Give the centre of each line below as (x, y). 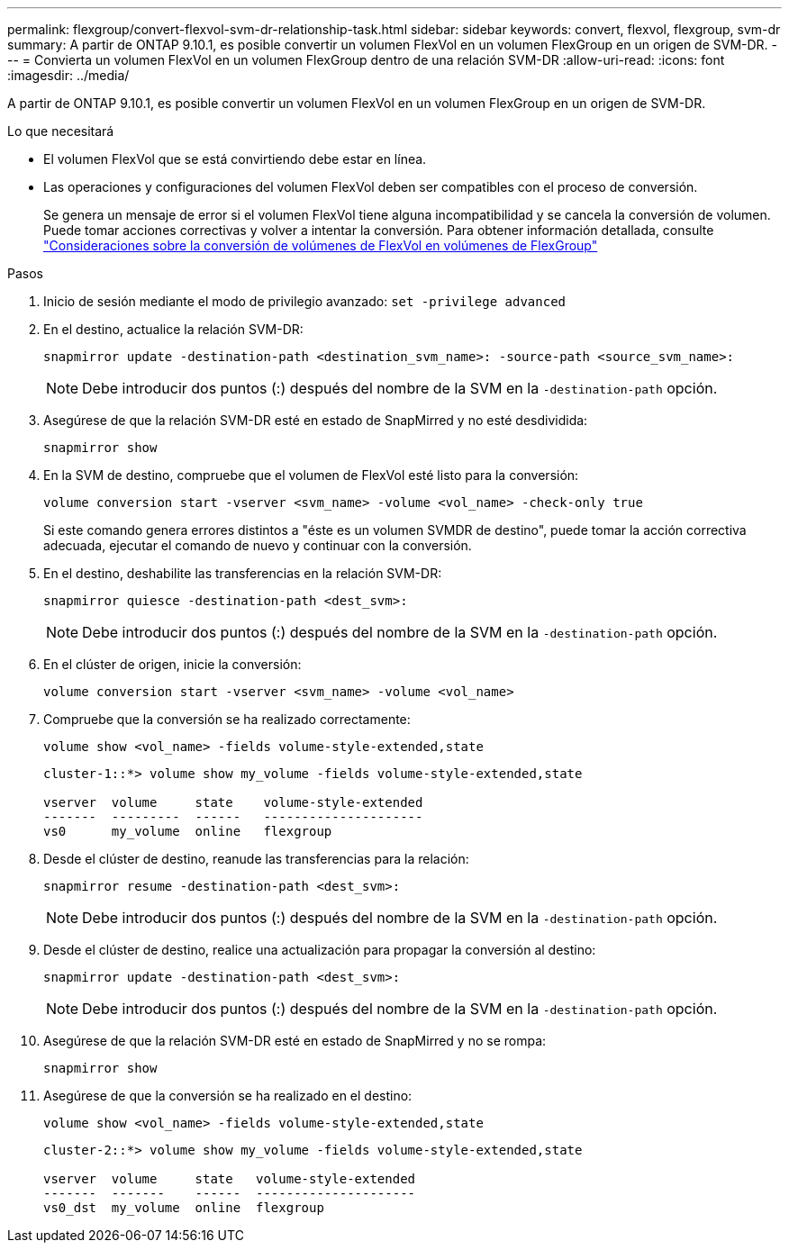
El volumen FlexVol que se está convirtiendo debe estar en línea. (235, 159)
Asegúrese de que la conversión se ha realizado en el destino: (228, 1096)
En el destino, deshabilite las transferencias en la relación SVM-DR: (243, 573)
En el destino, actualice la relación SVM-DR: (173, 329)
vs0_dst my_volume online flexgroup (184, 1208)
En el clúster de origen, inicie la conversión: (172, 664)
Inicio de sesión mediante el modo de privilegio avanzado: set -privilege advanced (305, 301)
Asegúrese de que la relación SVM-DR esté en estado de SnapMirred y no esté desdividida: (316, 420)
